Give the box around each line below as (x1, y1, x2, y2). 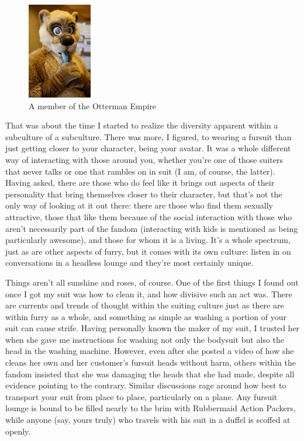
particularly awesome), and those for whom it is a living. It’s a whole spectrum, (5, 234, 291, 246)
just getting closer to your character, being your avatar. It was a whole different (5, 142, 291, 154)
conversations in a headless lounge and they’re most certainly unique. (5, 256, 254, 269)
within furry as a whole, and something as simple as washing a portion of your (5, 310, 286, 322)
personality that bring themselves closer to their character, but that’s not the (5, 187, 282, 200)
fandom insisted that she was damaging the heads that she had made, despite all (5, 367, 295, 380)
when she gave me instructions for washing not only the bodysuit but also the (5, 333, 284, 345)
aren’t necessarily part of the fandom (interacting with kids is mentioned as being (5, 222, 298, 234)
